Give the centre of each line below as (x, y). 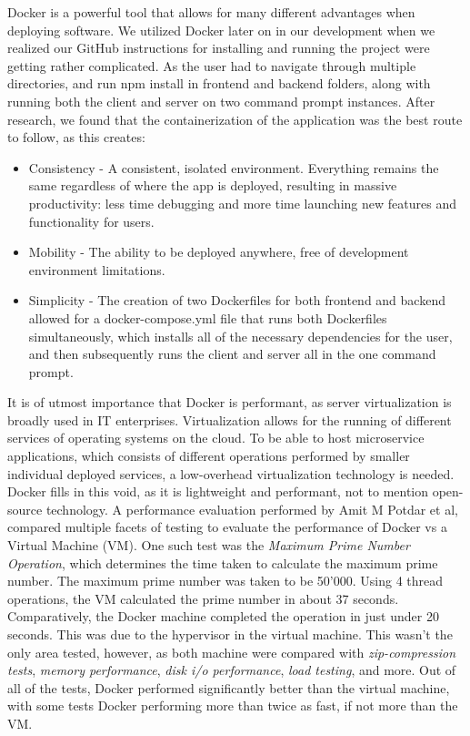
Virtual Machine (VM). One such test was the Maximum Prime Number (209, 545)
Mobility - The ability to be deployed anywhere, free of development (219, 252)
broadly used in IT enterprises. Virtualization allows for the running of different (230, 419)
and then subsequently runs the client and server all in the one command (232, 354)
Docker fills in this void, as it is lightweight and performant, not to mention (218, 491)
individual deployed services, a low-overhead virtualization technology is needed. (231, 473)
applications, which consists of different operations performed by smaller (209, 456)
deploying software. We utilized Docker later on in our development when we (221, 30)
